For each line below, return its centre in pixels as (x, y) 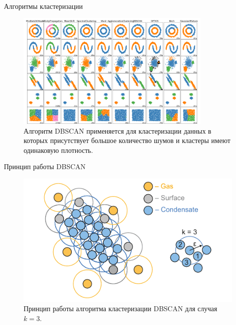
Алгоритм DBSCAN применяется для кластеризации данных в (118, 130)
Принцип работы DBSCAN (45, 166)
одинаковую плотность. (59, 150)
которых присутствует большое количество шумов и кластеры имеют (127, 140)
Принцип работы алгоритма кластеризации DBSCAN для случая (120, 308)
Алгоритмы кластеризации (44, 6)
